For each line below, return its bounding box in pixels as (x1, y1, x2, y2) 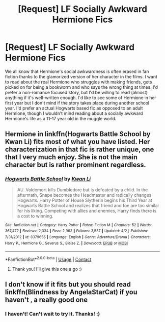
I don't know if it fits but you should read (5, 280, 131, 289)
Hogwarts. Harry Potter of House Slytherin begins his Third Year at (17, 197, 152, 203)
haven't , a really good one (5, 296, 88, 304)
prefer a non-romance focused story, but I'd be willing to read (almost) (5, 89, 148, 95)
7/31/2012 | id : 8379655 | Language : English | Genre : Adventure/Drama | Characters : (5, 234, 151, 240)
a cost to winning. (17, 213, 54, 219)
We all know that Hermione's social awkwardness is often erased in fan (5, 68, 149, 74)
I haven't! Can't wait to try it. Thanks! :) (5, 311, 100, 318)
